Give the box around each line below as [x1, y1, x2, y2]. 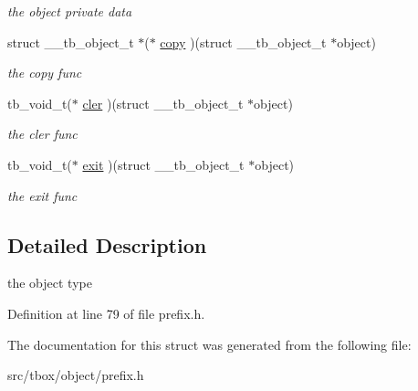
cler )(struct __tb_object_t [82, 93, 244, 112]
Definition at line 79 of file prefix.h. [7, 303, 205, 322]
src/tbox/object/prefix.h [7, 365, 144, 385]
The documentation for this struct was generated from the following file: [7, 334, 412, 354]
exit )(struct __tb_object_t [82, 154, 245, 174]
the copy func [7, 63, 82, 82]
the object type [7, 273, 92, 292]
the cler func [7, 124, 78, 143]
